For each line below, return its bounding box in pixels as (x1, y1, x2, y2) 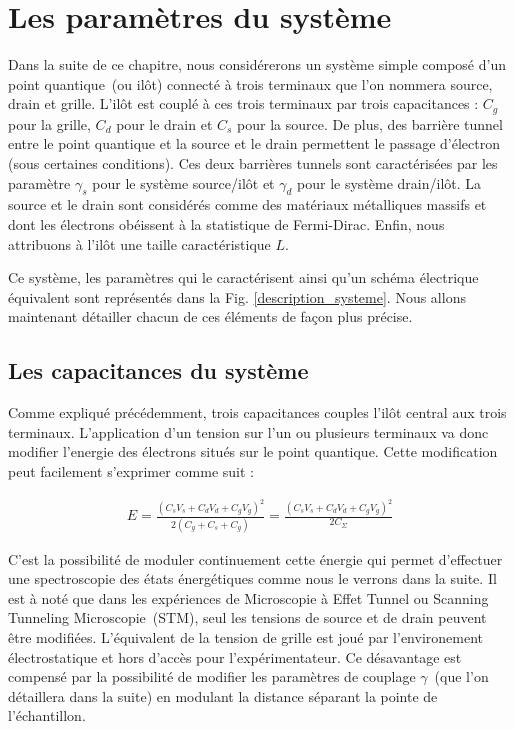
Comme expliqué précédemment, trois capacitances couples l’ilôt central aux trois (8, 402, 507, 423)
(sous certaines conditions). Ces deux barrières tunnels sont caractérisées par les (8, 152, 498, 173)
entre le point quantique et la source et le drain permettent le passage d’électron (8, 133, 500, 154)
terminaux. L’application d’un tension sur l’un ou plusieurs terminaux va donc (8, 421, 489, 442)
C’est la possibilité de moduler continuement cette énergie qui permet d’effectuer (8, 548, 503, 569)
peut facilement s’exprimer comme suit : (8, 460, 254, 481)
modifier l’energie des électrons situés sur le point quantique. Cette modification (8, 441, 498, 462)
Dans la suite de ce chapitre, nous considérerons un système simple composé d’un (8, 54, 506, 75)
